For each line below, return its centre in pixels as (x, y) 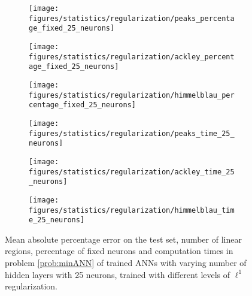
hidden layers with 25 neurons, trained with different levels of (118, 274)
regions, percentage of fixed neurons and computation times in (119, 251)
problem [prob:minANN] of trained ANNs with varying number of (126, 262)
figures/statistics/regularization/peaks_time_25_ (132, 133)
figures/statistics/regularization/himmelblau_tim (132, 210)
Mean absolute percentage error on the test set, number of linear (123, 239)
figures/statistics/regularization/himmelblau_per (132, 95)
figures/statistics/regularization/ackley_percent (132, 57)
